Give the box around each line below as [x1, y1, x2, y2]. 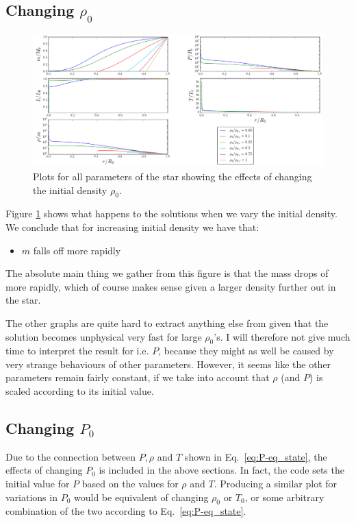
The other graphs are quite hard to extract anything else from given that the [5, 315, 329, 330]
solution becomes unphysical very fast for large [5, 329, 202, 343]
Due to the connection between [5, 449, 136, 463]
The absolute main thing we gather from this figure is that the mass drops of [5, 266, 329, 280]
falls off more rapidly [33, 243, 121, 257]
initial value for [5, 476, 70, 491]
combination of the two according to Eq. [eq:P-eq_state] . [5, 504, 246, 518]
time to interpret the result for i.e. [5, 343, 149, 358]
